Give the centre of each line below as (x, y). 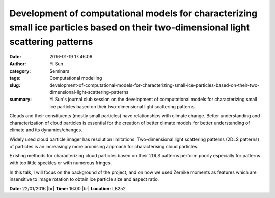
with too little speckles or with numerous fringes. (61, 163)
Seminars (60, 71)
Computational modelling (76, 78)
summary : (21, 100)
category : (20, 71)
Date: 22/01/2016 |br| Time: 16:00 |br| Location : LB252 (67, 188)
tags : (15, 78)
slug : (15, 85)
